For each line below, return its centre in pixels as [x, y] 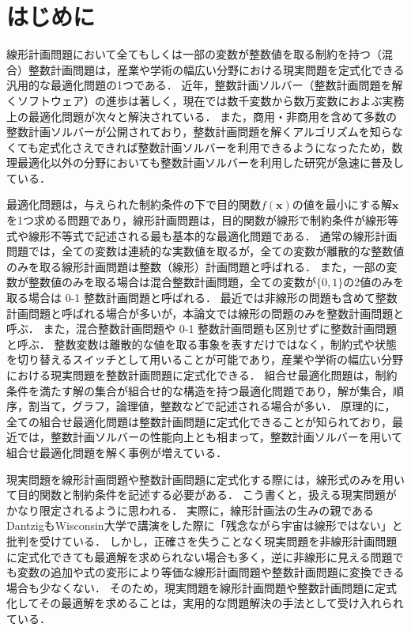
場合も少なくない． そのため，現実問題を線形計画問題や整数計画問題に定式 [202, 587]
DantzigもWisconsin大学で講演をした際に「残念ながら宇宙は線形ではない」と [205, 525]
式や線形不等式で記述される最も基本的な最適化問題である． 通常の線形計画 [202, 235]
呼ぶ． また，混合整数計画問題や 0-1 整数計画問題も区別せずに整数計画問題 [202, 329]
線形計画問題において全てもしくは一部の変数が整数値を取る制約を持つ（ [194, 54]
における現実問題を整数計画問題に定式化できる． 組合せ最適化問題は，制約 [202, 375]
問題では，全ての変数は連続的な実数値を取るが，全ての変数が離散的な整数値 [205, 251]
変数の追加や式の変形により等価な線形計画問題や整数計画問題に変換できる [211, 572]
